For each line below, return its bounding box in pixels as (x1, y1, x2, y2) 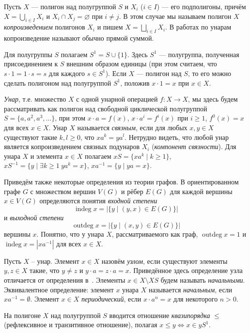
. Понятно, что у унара (36, 229, 104, 239)
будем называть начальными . (160, 275, 245, 285)
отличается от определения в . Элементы (4, 275, 125, 285)
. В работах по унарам (165, 22, 232, 32)
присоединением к (4, 59, 58, 69)
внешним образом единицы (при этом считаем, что (66, 59, 217, 69)
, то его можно (187, 68, 232, 78)
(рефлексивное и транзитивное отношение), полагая (4, 319, 157, 330)
